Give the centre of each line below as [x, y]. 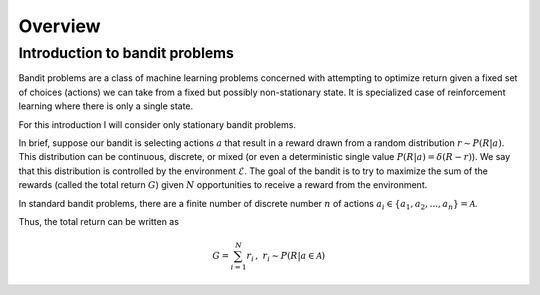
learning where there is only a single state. [106, 106]
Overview [59, 26]
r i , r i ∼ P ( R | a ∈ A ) [286, 257]
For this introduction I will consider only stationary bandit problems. [157, 124]
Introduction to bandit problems [126, 53]
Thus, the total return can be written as [99, 221]
